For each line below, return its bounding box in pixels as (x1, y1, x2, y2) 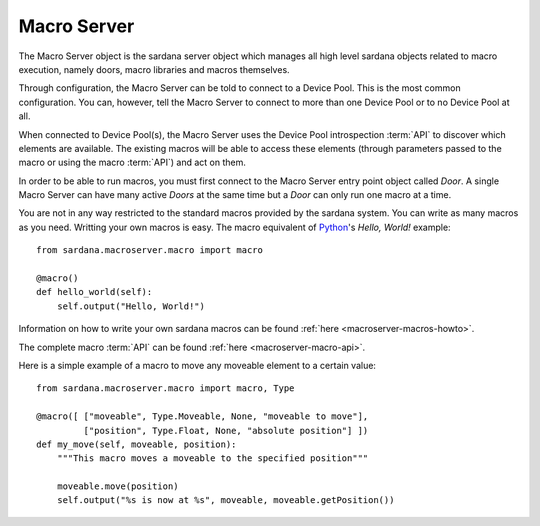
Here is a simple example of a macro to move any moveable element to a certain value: (18, 359, 377, 371)
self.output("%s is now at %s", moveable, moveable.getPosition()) (56, 495, 395, 506)
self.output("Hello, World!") (56, 300, 205, 312)
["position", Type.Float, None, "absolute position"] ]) (83, 425, 369, 436)
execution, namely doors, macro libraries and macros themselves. (18, 63, 290, 75)
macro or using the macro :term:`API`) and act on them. (18, 156, 247, 169)
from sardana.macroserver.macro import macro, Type (36, 383, 295, 394)
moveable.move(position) (56, 481, 179, 492)
